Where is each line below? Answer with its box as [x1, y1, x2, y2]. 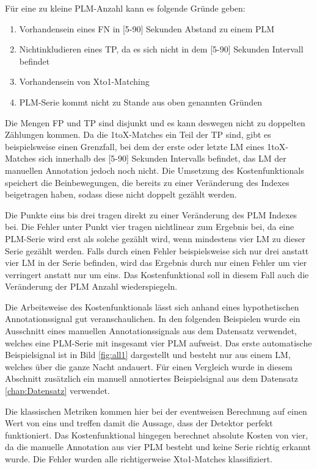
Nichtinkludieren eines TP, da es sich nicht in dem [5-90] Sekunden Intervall [19, 43, 304, 55]
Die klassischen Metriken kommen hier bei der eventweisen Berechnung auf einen [5, 404, 307, 417]
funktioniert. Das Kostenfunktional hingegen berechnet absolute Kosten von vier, [5, 428, 308, 441]
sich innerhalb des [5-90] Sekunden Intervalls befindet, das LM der [38, 152, 286, 165]
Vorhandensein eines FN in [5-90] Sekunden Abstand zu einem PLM [19, 22, 275, 35]
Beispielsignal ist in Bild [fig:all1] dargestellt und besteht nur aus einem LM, [5, 348, 291, 361]
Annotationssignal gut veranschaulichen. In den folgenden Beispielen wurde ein [5, 312, 301, 325]
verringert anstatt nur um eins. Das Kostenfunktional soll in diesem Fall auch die [5, 268, 309, 281]
